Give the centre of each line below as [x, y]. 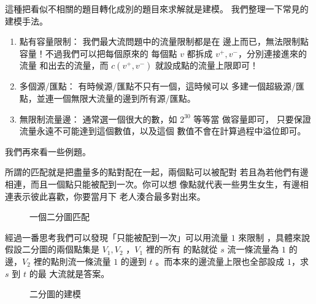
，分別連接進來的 [272, 53]
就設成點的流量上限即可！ [206, 65]
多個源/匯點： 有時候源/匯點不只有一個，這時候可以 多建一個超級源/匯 [162, 86]
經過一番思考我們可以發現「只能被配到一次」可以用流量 [117, 237]
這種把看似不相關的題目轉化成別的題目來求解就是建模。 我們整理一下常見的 [157, 9]
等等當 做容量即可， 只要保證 [252, 119]
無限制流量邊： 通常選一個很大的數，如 [98, 119]
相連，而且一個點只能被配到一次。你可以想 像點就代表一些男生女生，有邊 [152, 184]
